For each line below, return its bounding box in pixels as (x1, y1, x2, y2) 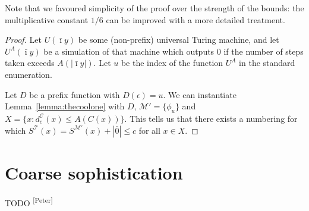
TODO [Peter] (5, 195, 53, 209)
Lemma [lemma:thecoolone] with (5, 100, 125, 112)
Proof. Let (5, 33, 42, 46)
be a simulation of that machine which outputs (43, 45, 215, 57)
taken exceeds (5, 56, 55, 69)
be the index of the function (121, 56, 223, 69)
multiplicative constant (5, 13, 89, 26)
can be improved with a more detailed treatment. (106, 13, 285, 26)
